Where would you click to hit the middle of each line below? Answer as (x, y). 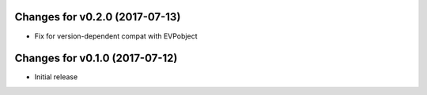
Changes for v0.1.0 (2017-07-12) (96, 58)
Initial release (56, 77)
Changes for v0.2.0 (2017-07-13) (98, 17)
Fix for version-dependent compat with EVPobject (116, 36)
